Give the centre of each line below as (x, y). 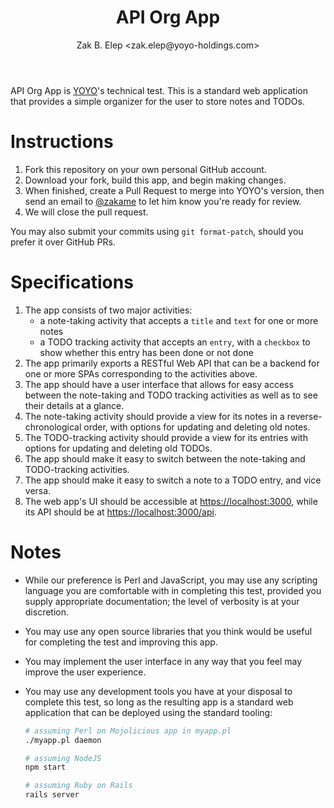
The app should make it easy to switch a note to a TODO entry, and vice (173, 480)
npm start (45, 767)
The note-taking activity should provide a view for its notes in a (154, 416)
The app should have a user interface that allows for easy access (159, 384)
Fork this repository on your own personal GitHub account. (145, 169)
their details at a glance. (74, 405)
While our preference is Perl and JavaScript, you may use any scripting (171, 580)
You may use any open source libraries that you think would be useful (168, 631)
